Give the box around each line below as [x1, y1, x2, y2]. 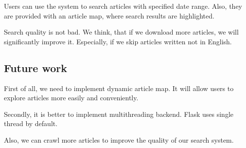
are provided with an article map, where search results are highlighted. [4, 10, 214, 20]
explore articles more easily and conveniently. [4, 92, 139, 103]
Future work [4, 60, 68, 75]
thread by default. [4, 118, 58, 129]
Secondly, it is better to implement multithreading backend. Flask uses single [4, 109, 233, 119]
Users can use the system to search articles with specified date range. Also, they [4, 1, 242, 11]
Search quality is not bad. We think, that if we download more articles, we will [4, 27, 239, 37]
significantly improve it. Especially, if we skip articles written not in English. [4, 36, 232, 46]
